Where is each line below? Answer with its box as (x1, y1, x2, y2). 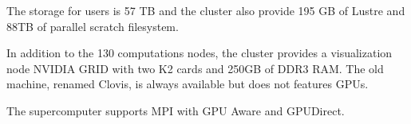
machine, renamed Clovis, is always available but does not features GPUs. (6, 76, 369, 92)
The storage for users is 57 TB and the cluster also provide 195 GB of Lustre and (6, 2, 405, 18)
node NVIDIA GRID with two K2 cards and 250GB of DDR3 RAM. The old (6, 60, 384, 76)
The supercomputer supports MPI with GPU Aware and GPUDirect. (6, 102, 345, 118)
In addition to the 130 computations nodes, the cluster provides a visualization (6, 45, 393, 61)
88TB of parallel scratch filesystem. (6, 17, 179, 34)
